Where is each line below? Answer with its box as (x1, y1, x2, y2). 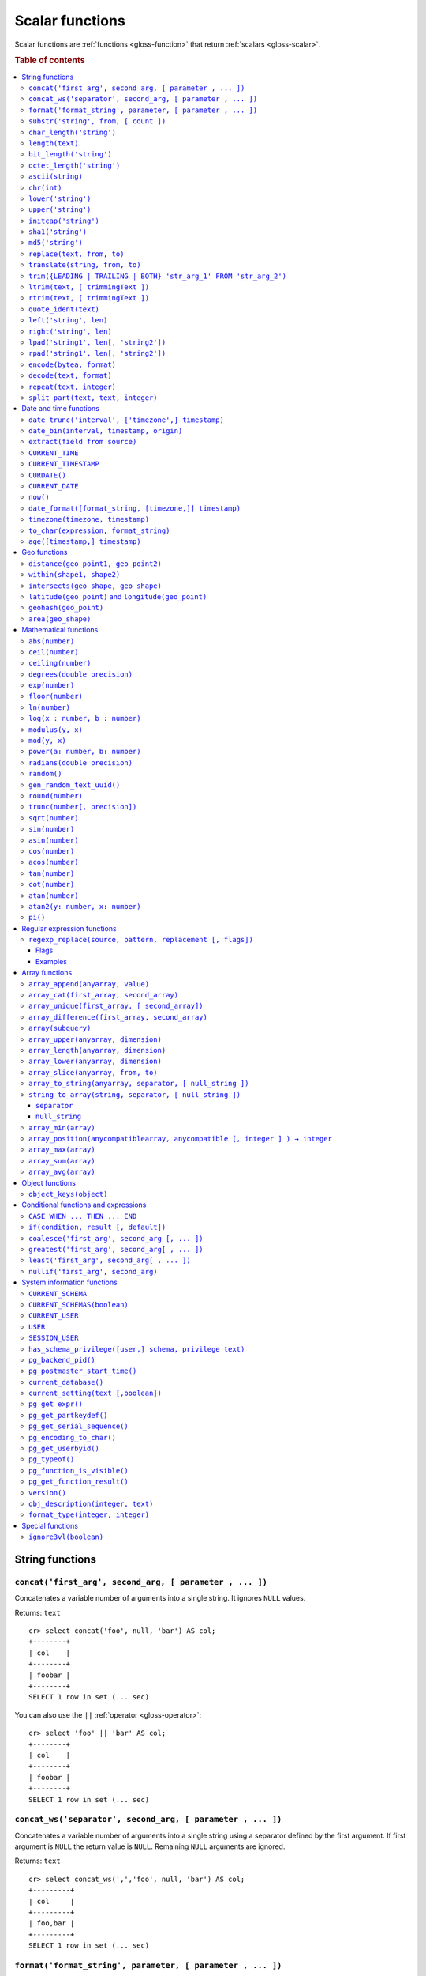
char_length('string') (28, 127, 117, 137)
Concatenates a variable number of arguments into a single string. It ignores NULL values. (14, 1593, 306, 1603)
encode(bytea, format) (28, 360, 117, 369)
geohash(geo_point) (28, 603, 104, 613)
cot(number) (28, 880, 75, 889)
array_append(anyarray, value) (28, 979, 150, 988)
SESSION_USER (28, 1333, 79, 1343)
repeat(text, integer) (28, 382, 117, 391)
